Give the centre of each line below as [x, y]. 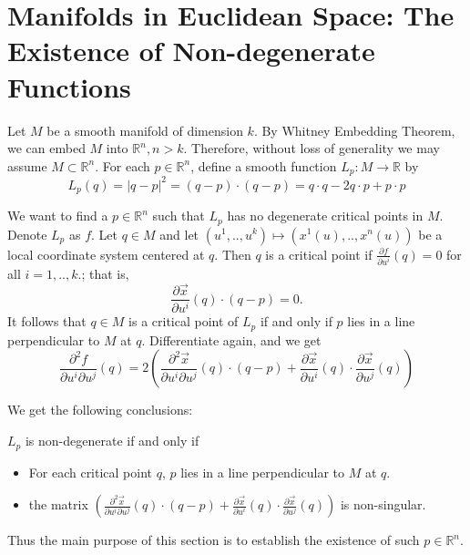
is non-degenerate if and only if [112, 441]
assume [27, 165]
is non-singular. [383, 504]
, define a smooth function [264, 165]
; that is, [105, 273]
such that [179, 216]
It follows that [47, 321]
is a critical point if [319, 254]
